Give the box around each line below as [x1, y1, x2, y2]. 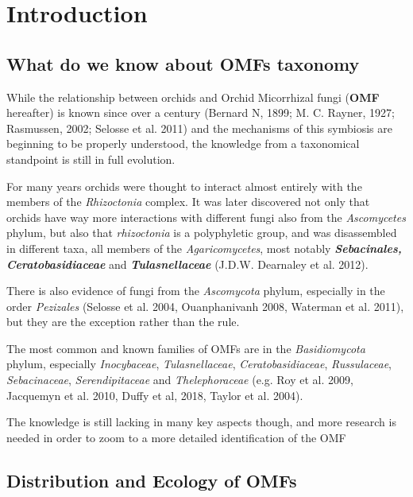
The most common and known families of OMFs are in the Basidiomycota [6, 340, 365, 356]
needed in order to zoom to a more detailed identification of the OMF [6, 429, 346, 445]
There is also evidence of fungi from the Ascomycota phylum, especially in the [6, 282, 385, 299]
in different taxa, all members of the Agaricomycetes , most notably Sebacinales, [6, 239, 402, 256]
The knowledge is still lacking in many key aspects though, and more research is [6, 414, 396, 430]
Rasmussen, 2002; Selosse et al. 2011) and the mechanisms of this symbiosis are [6, 119, 392, 136]
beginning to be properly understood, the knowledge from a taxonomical [6, 135, 360, 152]
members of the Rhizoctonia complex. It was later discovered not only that [6, 193, 370, 210]
